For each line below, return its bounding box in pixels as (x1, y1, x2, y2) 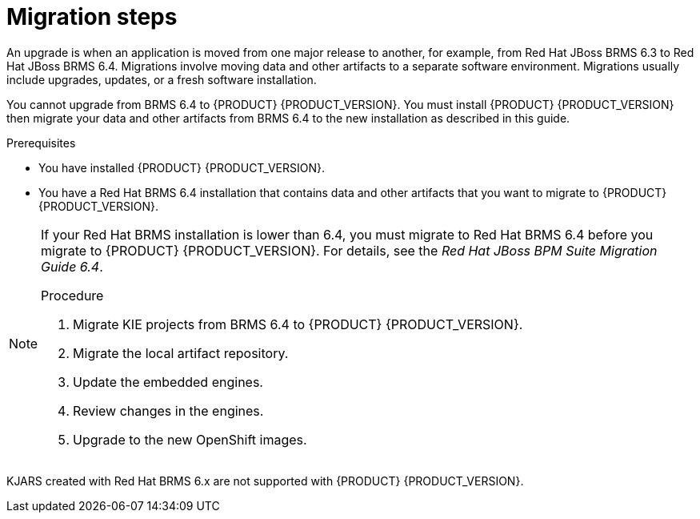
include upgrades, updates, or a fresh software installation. (6, 72, 317, 86)
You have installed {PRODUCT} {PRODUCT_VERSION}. (38, 160, 325, 175)
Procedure (41, 287, 104, 304)
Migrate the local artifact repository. (73, 344, 289, 361)
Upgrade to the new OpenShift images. (73, 431, 307, 448)
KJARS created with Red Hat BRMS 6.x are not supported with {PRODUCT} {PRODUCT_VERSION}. (6, 473, 524, 488)
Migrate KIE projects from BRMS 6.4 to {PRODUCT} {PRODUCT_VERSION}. (73, 316, 523, 332)
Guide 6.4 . (41, 258, 103, 275)
